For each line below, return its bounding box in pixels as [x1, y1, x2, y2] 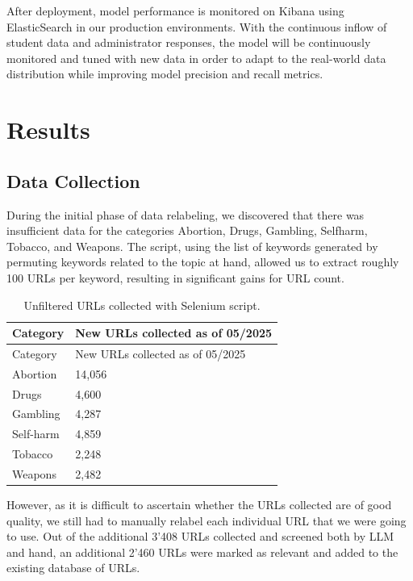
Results [6, 113, 90, 146]
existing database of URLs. [6, 559, 140, 576]
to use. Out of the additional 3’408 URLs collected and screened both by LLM [6, 528, 394, 545]
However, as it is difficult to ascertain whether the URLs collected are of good [6, 496, 392, 513]
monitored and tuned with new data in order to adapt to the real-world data [6, 49, 386, 66]
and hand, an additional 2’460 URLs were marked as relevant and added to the [6, 543, 398, 560]
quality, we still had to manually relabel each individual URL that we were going [6, 512, 407, 529]
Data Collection [6, 168, 140, 193]
